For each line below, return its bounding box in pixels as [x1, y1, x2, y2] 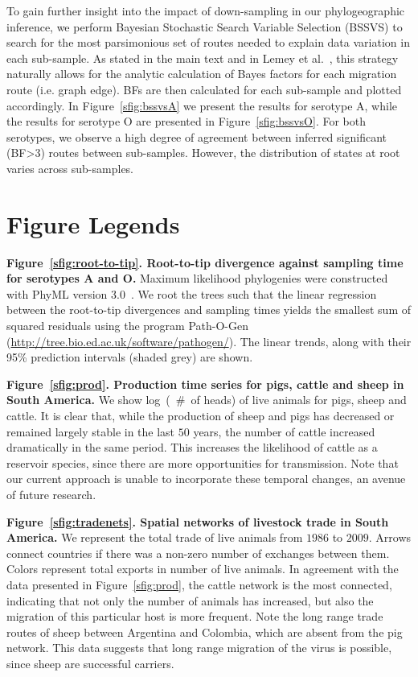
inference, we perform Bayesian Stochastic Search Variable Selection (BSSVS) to [6, 18, 403, 35]
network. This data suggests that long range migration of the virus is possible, [6, 639, 392, 656]
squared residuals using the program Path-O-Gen [6, 317, 248, 334]
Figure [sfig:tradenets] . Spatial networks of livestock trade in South [6, 513, 389, 530]
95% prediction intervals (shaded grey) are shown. [6, 349, 253, 365]
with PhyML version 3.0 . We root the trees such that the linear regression [6, 285, 377, 302]
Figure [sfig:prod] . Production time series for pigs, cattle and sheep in [6, 375, 404, 392]
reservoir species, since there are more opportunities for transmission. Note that [6, 454, 399, 471]
